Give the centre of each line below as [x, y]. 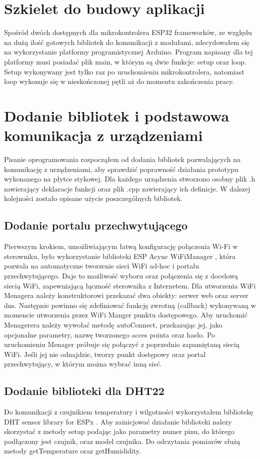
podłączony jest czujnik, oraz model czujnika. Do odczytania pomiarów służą [122, 441]
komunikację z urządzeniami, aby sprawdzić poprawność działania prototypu [121, 169]
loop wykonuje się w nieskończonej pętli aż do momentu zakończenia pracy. [119, 81]
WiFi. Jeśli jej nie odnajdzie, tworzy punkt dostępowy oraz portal [105, 354]
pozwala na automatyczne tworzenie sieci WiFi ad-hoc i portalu [101, 266]
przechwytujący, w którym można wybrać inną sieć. [83, 364]
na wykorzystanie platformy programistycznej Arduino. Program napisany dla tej [128, 52]
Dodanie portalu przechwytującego [96, 225]
